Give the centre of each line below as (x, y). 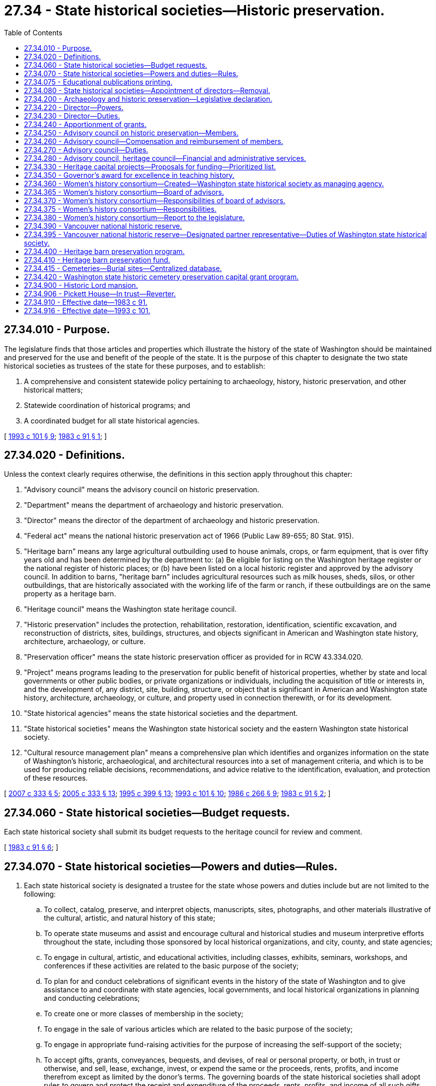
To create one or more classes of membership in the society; (144, 1014)
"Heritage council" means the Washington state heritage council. (130, 609)
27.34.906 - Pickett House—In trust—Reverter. (100, 293)
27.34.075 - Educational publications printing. (98, 82)
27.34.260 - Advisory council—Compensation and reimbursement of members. (154, 141)
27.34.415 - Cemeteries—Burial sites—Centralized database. (123, 268)
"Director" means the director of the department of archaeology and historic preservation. (172, 521)
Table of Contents (33, 32)
